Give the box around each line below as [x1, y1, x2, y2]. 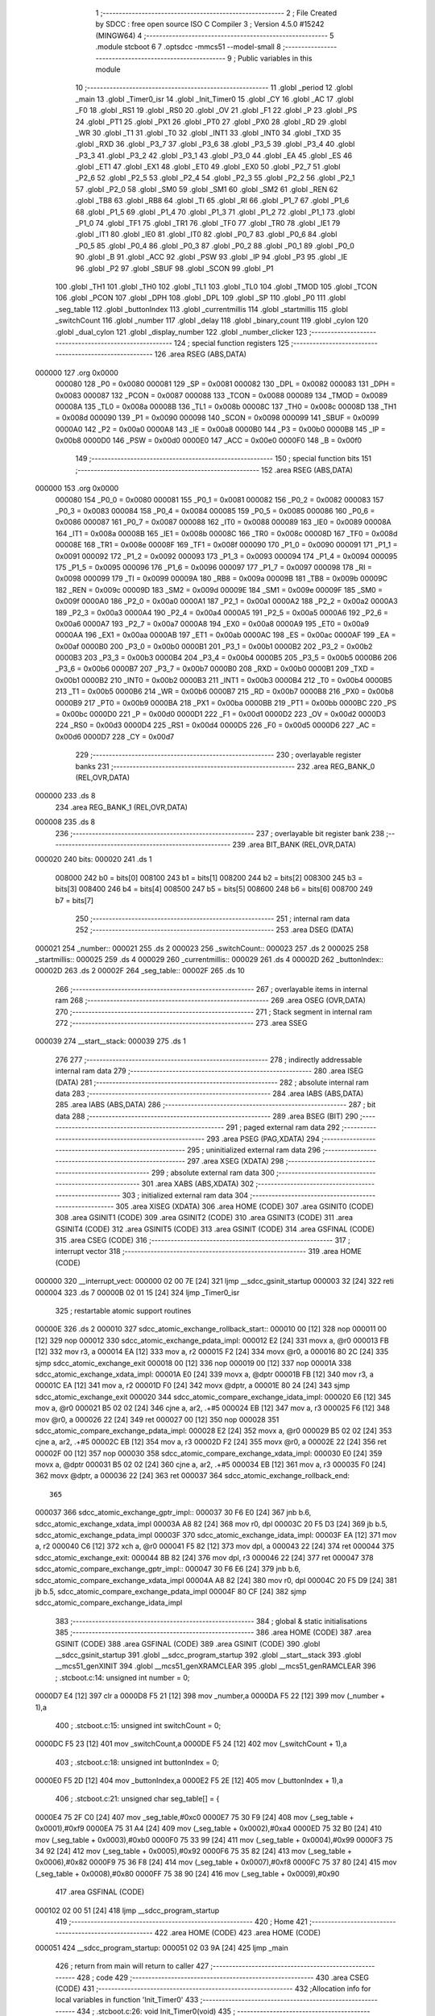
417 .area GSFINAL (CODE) [55, 1887, 145, 1897]
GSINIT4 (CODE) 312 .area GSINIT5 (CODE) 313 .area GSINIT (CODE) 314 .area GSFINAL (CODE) [55, 1224, 375, 1234]
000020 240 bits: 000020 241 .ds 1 [35, 855, 152, 864]
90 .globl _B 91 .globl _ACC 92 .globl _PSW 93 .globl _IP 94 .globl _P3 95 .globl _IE [75, 252, 348, 262]
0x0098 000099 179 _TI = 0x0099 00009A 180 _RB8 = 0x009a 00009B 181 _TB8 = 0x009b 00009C [55, 573, 388, 584]
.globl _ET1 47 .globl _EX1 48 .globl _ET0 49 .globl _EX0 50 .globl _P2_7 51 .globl [75, 162, 341, 172]
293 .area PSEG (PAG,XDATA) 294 [206, 1134, 320, 1143]
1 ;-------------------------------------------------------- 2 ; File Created [95, 8, 338, 18]
